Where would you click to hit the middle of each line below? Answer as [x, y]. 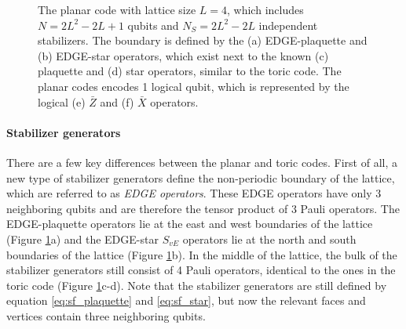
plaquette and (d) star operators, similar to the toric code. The [190, 71]
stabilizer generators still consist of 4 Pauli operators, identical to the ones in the [201, 270]
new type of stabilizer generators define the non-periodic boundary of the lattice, [201, 177]
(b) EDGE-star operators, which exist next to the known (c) [183, 55]
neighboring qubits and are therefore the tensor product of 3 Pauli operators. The [203, 208]
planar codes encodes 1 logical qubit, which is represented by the [194, 86]
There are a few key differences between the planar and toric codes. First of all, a [202, 162]
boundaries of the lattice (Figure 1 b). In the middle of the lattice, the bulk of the [202, 254]
